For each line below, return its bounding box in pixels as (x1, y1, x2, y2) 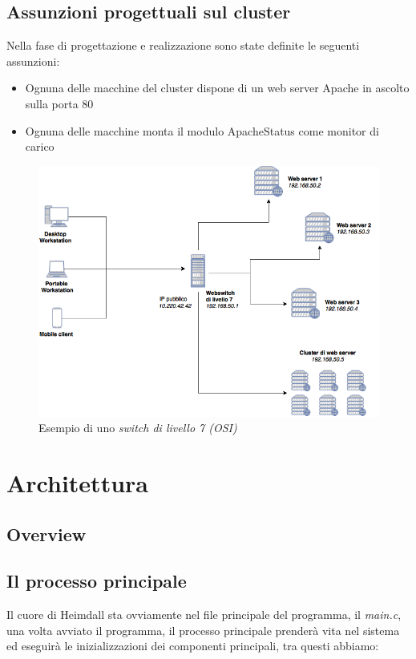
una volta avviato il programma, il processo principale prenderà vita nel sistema (6, 621, 400, 638)
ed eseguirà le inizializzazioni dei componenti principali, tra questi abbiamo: (6, 637, 379, 654)
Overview (6, 521, 87, 546)
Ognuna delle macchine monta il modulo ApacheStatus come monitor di (25, 122, 379, 139)
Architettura (6, 467, 148, 499)
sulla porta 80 (25, 95, 94, 111)
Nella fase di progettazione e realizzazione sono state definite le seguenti (6, 37, 360, 54)
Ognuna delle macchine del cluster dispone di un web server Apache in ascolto (25, 79, 410, 96)
